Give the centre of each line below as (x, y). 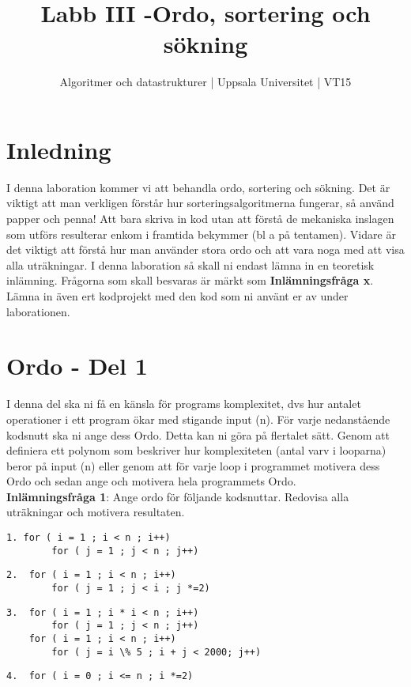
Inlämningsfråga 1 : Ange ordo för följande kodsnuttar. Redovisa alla (178, 496)
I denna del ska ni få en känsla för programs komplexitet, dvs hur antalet (184, 404)
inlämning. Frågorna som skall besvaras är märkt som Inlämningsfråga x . (190, 280)
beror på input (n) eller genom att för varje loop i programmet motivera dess (193, 465)
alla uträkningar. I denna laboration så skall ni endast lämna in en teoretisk (190, 264)
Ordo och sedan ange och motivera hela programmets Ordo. (151, 481)
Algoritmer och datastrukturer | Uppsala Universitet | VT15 (205, 82)
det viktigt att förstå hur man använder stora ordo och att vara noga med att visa (205, 249)
